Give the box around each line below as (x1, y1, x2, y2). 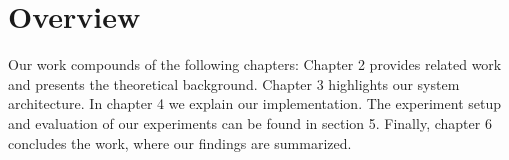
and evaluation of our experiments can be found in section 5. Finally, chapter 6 (8, 112, 492, 133)
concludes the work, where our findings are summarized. (8, 132, 352, 153)
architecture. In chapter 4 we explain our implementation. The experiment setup (8, 93, 501, 114)
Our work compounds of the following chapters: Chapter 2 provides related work (8, 54, 502, 75)
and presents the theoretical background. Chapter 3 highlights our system (8, 73, 460, 94)
